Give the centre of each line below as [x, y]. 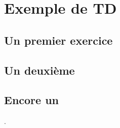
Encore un [32, 100]
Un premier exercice [58, 40]
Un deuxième [39, 70]
